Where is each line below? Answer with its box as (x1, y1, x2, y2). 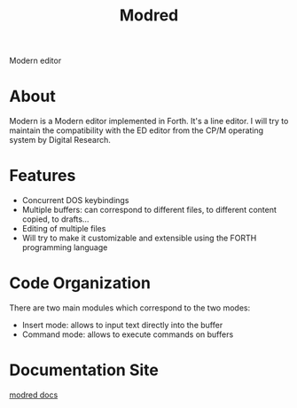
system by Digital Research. (9, 135, 111, 145)
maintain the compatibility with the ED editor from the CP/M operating (9, 125, 264, 136)
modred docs (9, 389, 59, 400)
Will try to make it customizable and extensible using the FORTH (21, 232, 257, 244)
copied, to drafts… (21, 214, 90, 224)
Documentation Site (9, 360, 160, 381)
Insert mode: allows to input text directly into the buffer (21, 320, 223, 330)
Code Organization (9, 273, 151, 294)
